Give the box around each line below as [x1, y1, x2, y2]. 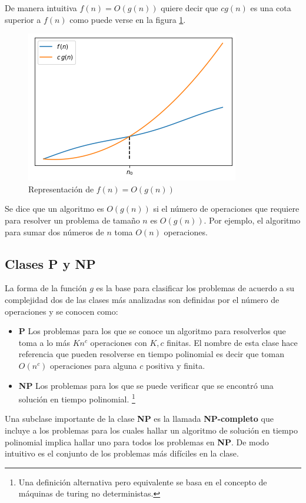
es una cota [250, 2, 291, 14]
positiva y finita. [146, 359, 205, 371]
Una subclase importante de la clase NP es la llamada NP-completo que [5, 412, 274, 425]
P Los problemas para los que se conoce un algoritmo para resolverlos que [18, 325, 286, 337]
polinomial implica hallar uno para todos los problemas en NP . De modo [5, 435, 269, 448]
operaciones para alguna [50, 359, 137, 371]
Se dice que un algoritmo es [5, 202, 104, 215]
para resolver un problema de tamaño [5, 214, 140, 226]
